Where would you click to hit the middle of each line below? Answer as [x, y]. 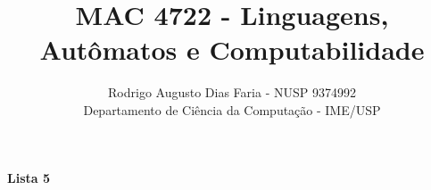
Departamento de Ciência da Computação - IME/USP [232, 109]
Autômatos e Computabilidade [232, 50]
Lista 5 [29, 177]
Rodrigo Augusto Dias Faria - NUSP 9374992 [232, 92]
